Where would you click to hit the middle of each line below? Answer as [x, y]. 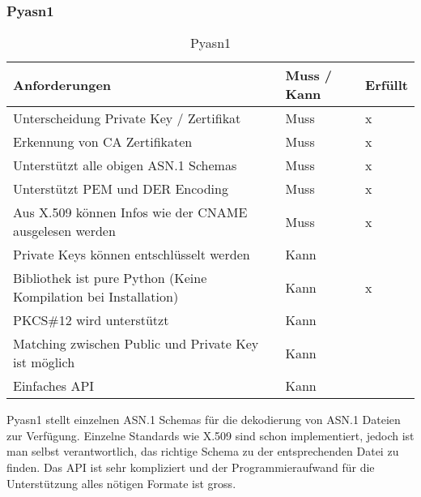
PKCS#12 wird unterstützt [91, 320]
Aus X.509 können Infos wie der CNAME [130, 212]
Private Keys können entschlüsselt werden [132, 255]
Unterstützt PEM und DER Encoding [121, 189]
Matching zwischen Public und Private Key [136, 344]
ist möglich [44, 362]
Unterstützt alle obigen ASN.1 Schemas [125, 165]
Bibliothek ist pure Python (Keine [110, 278]
